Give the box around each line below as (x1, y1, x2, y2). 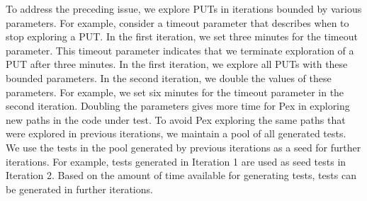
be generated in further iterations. (6, 181, 153, 196)
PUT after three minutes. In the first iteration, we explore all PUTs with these (6, 57, 348, 71)
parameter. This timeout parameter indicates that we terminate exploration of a (6, 42, 354, 57)
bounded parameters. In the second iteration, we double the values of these (6, 70, 332, 85)
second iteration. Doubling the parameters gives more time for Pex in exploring (6, 98, 350, 113)
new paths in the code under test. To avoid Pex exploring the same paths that (6, 112, 346, 127)
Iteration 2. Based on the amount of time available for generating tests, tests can (6, 168, 356, 183)
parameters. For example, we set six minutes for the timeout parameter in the (6, 84, 344, 99)
